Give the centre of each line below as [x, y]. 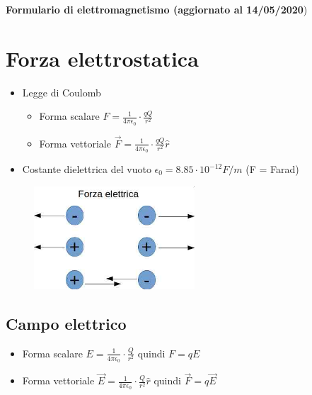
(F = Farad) [272, 169]
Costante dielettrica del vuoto [87, 169]
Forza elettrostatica [102, 58]
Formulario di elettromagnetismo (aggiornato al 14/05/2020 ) [157, 9]
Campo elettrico [66, 323]
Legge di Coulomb [62, 92]
